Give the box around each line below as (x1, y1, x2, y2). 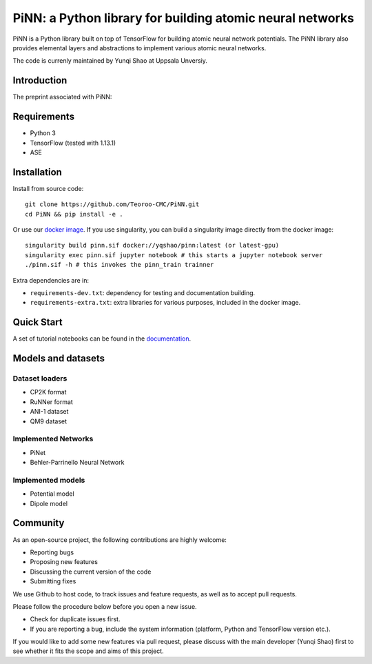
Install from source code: (12, 184, 84, 192)
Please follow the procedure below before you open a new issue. (12, 602, 197, 610)
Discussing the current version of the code (30, 567, 152, 576)
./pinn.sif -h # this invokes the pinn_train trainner (25, 261, 214, 269)
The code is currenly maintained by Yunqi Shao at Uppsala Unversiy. (12, 57, 208, 65)
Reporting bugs (30, 548, 74, 556)
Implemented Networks (12, 434, 94, 444)
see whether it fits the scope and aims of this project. (12, 647, 165, 655)
